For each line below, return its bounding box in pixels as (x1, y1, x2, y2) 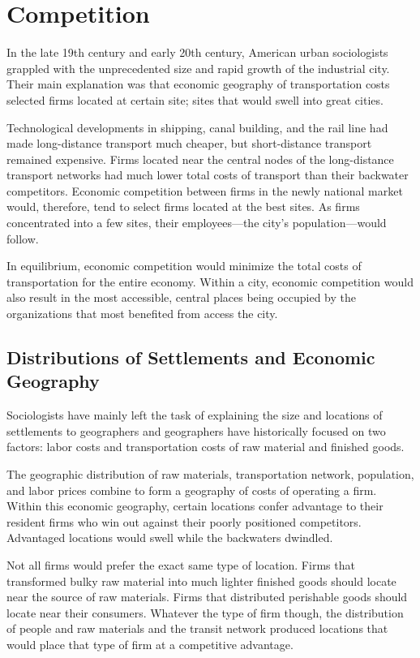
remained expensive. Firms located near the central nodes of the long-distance (6, 150, 394, 167)
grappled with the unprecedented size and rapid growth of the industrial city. (6, 59, 390, 76)
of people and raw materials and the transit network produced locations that (6, 620, 388, 637)
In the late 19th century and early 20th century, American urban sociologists (6, 44, 388, 61)
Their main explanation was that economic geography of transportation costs (6, 75, 390, 92)
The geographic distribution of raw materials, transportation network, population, (6, 466, 414, 482)
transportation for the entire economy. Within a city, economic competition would (6, 273, 414, 290)
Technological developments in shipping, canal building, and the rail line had (6, 118, 388, 135)
